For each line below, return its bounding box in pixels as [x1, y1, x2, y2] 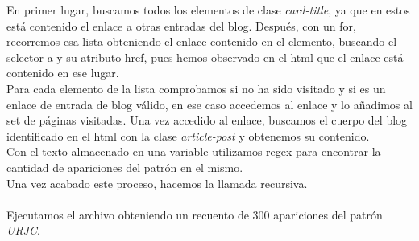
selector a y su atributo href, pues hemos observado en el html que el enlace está [6, 48, 404, 65]
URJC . [6, 222, 40, 239]
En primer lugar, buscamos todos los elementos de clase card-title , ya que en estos [6, 2, 410, 18]
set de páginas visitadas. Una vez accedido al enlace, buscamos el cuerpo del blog [6, 112, 408, 129]
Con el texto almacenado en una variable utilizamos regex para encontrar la [6, 143, 381, 160]
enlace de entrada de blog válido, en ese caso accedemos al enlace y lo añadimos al [6, 96, 413, 112]
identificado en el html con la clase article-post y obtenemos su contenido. [6, 127, 370, 144]
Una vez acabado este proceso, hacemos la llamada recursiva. [6, 174, 308, 191]
